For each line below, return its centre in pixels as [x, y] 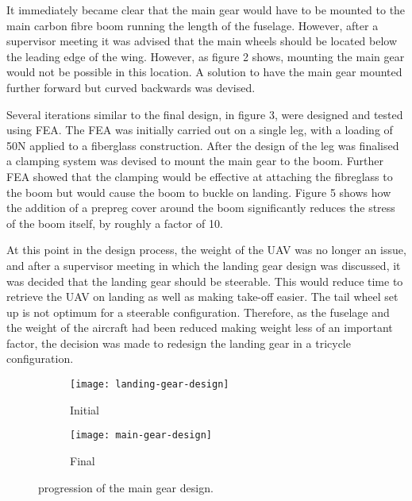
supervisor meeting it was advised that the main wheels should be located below [202, 41]
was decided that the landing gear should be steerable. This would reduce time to [205, 281]
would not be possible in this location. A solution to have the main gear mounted [204, 72]
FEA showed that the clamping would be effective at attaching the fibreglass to [200, 176]
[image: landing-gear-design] [150, 385]
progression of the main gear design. [126, 487]
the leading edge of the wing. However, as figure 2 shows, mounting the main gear [206, 56]
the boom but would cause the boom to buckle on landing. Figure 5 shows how [199, 192]
